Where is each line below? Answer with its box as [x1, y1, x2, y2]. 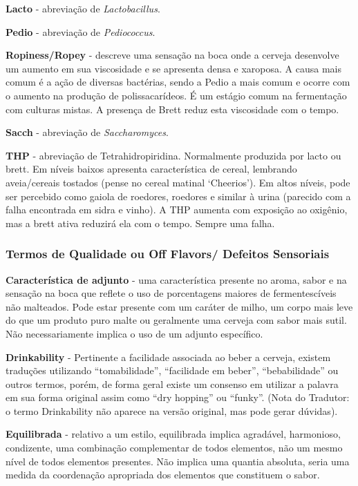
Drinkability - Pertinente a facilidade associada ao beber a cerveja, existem [6, 349, 331, 364]
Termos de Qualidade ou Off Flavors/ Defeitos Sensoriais [6, 245, 330, 262]
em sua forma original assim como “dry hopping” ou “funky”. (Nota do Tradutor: [6, 390, 350, 405]
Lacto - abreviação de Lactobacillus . [6, 1, 160, 15]
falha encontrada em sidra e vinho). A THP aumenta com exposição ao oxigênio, [6, 202, 348, 217]
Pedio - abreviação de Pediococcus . [6, 24, 156, 39]
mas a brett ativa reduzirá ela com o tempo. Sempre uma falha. [6, 215, 275, 230]
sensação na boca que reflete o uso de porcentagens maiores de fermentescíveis [6, 286, 337, 300]
